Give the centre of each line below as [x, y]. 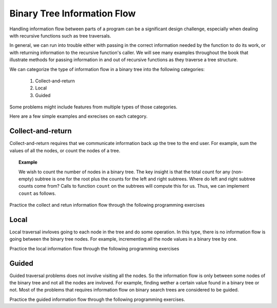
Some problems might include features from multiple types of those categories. [93, 107]
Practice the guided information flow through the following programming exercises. [97, 299]
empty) [26, 179]
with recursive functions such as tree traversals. [60, 35]
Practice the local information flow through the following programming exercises [94, 248]
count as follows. [37, 193]
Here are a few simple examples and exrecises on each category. [78, 116]
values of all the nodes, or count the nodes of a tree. [65, 150]
